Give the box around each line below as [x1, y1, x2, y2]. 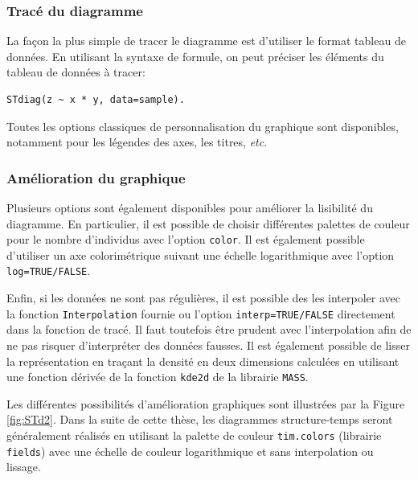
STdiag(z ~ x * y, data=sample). [6, 94, 185, 105]
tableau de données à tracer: [6, 64, 145, 80]
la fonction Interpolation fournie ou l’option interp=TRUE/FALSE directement [6, 305, 395, 322]
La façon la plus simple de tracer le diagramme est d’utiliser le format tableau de [6, 32, 406, 49]
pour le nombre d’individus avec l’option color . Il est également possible [6, 231, 365, 248]
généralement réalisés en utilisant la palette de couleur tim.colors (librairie [6, 426, 382, 443]
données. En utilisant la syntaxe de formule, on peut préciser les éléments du [6, 47, 384, 64]
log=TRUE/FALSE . [6, 262, 91, 279]
